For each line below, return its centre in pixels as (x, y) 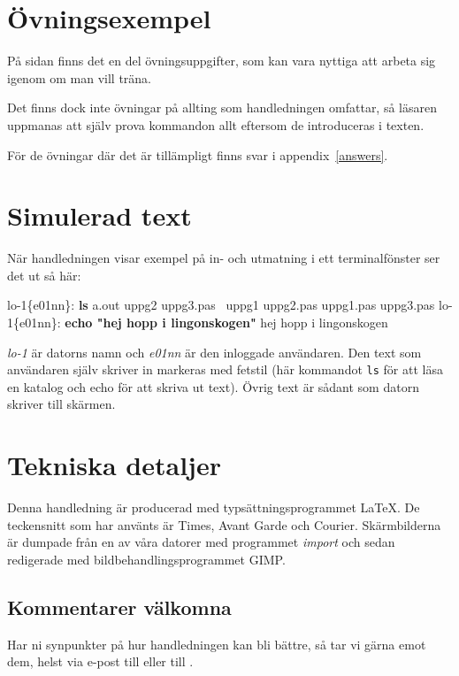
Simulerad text (99, 215)
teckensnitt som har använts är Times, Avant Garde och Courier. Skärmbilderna (224, 524)
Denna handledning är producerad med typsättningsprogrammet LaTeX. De (214, 507)
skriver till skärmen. (61, 404)
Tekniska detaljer (114, 465)
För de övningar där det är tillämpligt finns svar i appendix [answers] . (198, 154)
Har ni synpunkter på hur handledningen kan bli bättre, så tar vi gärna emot (217, 644)
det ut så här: (44, 275)
